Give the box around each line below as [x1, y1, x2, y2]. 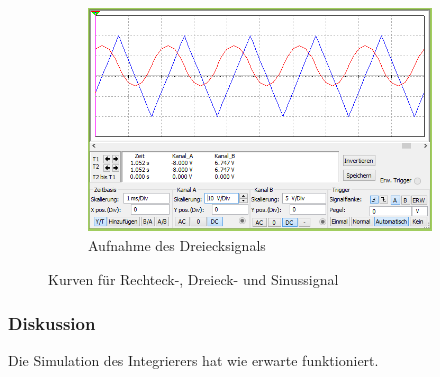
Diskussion [8, 311, 96, 336]
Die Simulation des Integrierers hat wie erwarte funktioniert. [8, 350, 379, 371]
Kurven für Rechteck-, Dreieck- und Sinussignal [48, 268, 339, 289]
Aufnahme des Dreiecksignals [88, 234, 266, 255]
